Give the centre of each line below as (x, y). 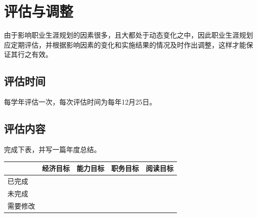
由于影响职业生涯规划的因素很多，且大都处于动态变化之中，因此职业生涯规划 (128, 35)
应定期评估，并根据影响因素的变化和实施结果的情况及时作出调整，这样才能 (125, 44)
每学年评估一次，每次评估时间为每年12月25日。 (80, 102)
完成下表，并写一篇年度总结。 (52, 149)
